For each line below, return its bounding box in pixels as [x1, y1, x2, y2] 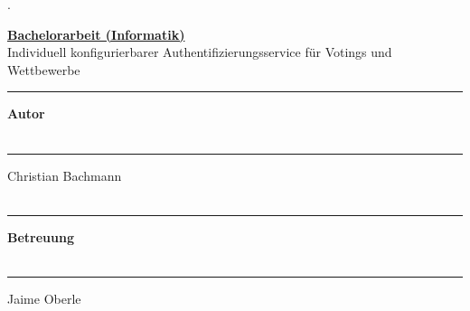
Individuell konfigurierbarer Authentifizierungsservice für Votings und [7, 42, 392, 61]
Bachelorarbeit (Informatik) [7, 24, 185, 43]
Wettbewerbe [7, 60, 80, 79]
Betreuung [7, 227, 74, 246]
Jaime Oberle [7, 288, 81, 307]
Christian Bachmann [7, 165, 122, 184]
